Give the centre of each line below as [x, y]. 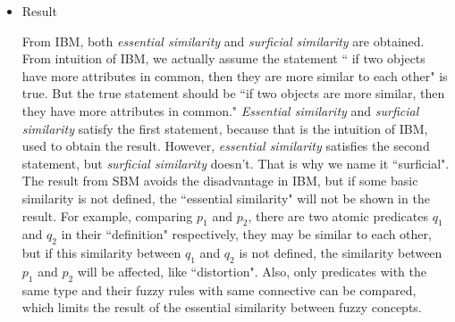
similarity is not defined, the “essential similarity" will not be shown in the [226, 198]
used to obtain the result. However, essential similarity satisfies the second [226, 146]
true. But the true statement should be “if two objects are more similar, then [233, 93]
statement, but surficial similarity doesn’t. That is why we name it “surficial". [236, 163]
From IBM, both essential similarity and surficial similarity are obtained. [223, 41]
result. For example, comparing [107, 215]
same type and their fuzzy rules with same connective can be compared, [219, 289]
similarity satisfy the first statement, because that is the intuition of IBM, [225, 128]
